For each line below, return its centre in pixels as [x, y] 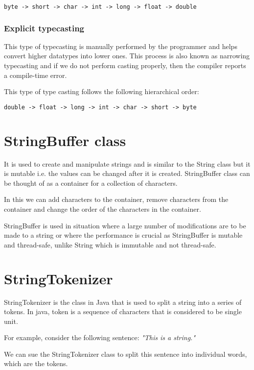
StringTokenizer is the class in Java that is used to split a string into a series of [123, 302]
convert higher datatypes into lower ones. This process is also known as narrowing [127, 56]
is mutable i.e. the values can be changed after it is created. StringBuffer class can [127, 173]
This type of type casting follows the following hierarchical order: [102, 91]
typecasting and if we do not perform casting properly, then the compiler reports [125, 65]
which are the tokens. [36, 363]
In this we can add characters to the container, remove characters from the [116, 199]
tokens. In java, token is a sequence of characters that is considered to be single [123, 311]
